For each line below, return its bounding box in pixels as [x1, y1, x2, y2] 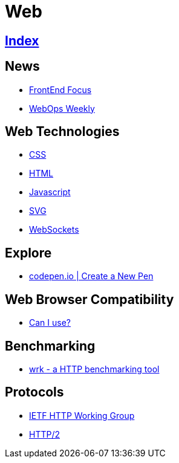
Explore [5, 245, 52, 261]
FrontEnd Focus [29, 84, 92, 95]
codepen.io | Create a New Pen [29, 271, 154, 282]
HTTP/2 [29, 429, 60, 439]
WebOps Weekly [29, 103, 95, 114]
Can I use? [29, 317, 71, 328]
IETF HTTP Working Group [29, 410, 135, 421]
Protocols [5, 384, 64, 400]
